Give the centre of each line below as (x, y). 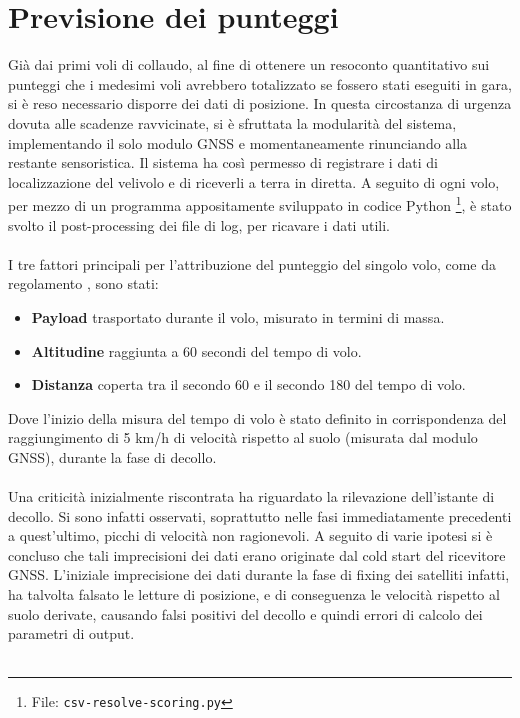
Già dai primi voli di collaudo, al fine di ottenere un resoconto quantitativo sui (249, 64)
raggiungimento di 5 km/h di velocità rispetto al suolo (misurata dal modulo (243, 437)
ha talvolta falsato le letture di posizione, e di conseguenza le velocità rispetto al (254, 594)
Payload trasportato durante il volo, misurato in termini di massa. (238, 316)
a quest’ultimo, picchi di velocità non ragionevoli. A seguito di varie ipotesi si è (250, 535)
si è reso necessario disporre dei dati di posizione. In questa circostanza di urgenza (260, 103)
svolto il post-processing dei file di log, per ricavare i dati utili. (199, 224)
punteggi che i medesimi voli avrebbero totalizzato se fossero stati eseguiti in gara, (260, 83)
